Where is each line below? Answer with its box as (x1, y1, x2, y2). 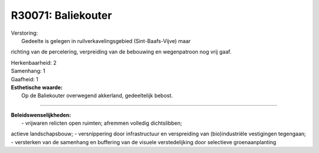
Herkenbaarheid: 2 (11, 59, 57, 66)
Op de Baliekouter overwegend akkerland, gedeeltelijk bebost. (21, 92, 173, 99)
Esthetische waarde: (11, 84, 63, 91)
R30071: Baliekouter (11, 9, 112, 22)
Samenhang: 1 (11, 68, 45, 75)
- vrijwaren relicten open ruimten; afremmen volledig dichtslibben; (21, 119, 183, 127)
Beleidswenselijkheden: (11, 111, 71, 118)
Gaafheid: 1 (11, 75, 38, 82)
